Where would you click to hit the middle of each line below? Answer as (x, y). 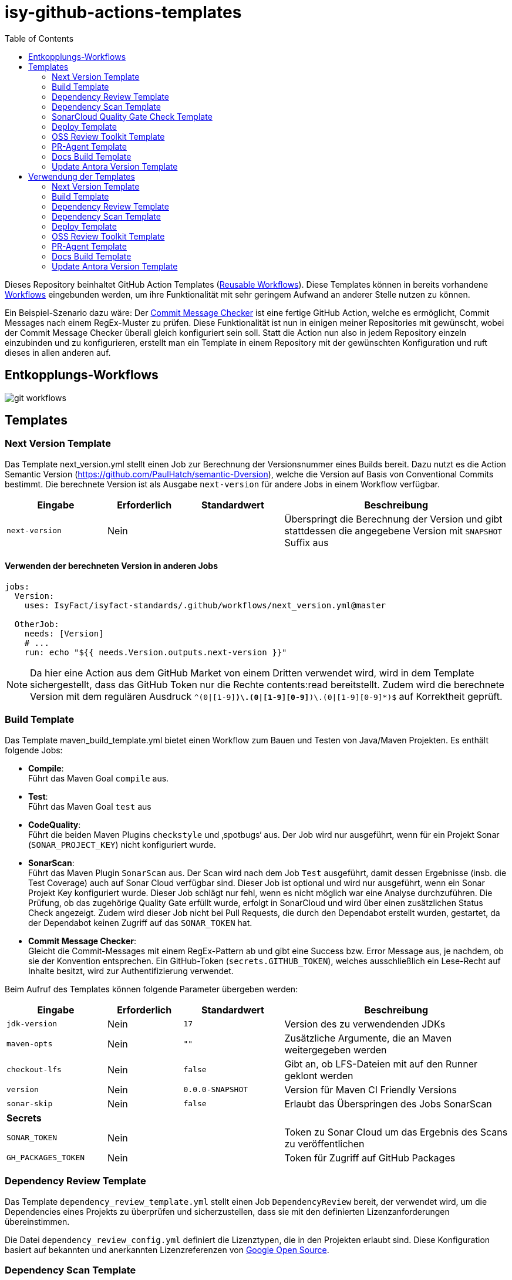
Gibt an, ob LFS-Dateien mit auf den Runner (381, 1064)
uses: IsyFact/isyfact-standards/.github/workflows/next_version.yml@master (205, 606)
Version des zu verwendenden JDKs (365, 1024)
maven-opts (30, 1044)
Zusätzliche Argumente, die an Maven (368, 1038)
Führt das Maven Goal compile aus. (99, 778)
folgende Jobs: (34, 750)
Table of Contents (39, 38)
